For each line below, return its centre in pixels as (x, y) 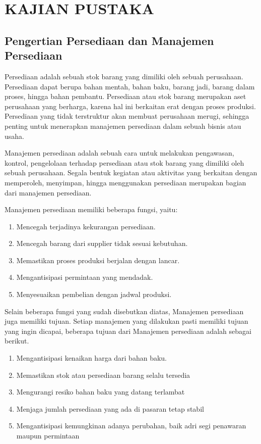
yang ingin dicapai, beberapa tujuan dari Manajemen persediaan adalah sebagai (128, 331)
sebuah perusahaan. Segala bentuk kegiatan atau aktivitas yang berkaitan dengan (131, 172)
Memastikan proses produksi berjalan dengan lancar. (98, 260)
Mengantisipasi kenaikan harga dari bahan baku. (91, 358)
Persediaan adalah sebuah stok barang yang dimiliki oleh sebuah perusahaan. (124, 76)
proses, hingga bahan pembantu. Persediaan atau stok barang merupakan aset (125, 96)
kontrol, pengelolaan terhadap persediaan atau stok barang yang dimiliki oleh (124, 162)
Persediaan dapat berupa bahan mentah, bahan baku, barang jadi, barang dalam (130, 86)
